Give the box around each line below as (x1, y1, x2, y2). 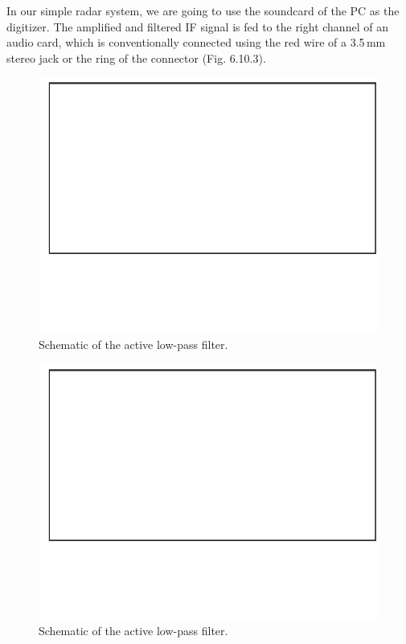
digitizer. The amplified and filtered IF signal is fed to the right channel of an (6, 18, 388, 35)
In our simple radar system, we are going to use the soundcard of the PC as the (6, 2, 400, 18)
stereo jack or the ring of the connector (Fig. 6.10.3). (6, 49, 266, 66)
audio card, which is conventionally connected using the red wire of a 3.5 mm (6, 34, 386, 51)
